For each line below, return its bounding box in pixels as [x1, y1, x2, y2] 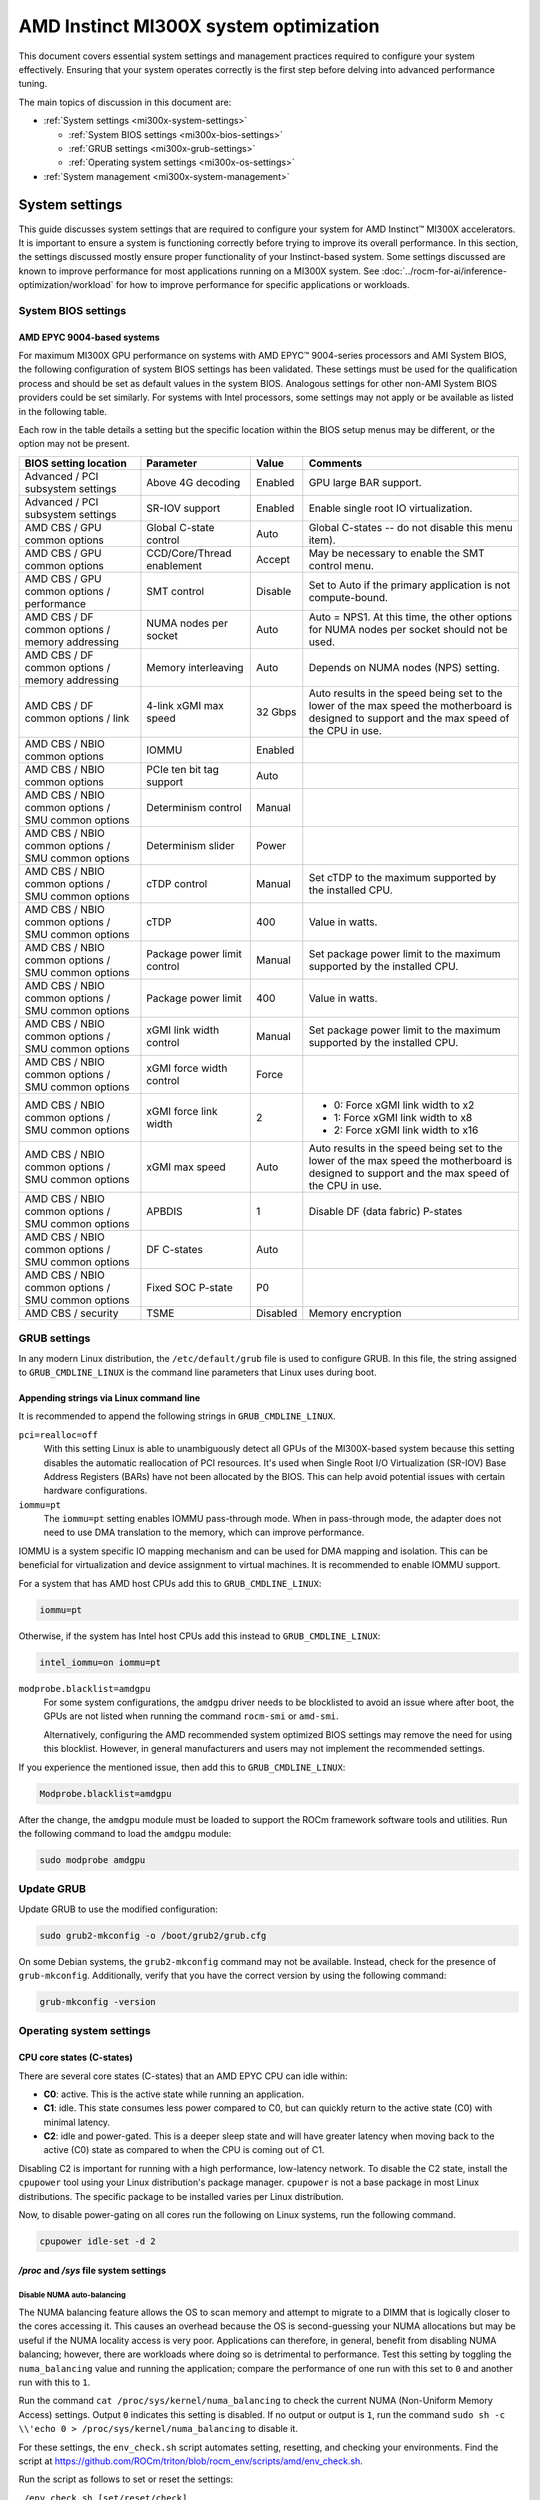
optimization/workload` [18, 279, 114, 291]
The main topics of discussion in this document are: [18, 96, 232, 108]
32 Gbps [256, 705, 297, 719]
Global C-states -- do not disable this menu [308, 520, 514, 534]
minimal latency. [43, 2116, 110, 2128]
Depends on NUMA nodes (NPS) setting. [308, 660, 500, 674]
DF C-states [146, 1242, 204, 1256]
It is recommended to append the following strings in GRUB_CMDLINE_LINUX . [18, 1410, 336, 1422]
